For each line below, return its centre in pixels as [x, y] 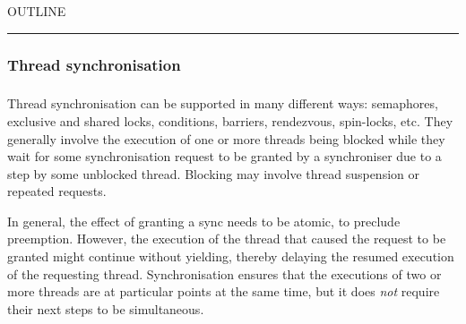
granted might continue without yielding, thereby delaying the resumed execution [231, 256]
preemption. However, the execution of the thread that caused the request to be [227, 239]
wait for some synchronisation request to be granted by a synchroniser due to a [224, 156]
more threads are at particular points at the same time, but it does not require [224, 291]
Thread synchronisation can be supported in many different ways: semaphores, [223, 103]
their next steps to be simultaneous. [106, 308]
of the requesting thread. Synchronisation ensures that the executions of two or [224, 273]
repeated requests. [57, 191]
